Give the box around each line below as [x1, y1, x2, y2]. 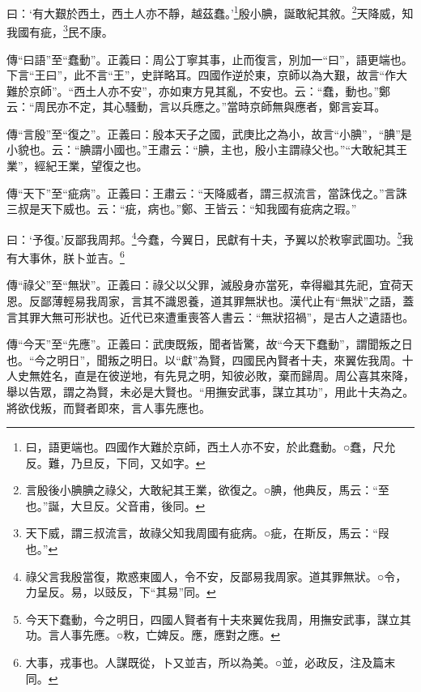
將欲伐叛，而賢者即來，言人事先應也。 [6, 399, 210, 416]
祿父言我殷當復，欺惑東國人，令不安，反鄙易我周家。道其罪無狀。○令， [25, 567, 407, 584]
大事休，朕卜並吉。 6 [17, 247, 125, 266]
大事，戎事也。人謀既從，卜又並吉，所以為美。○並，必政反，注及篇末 [25, 654, 396, 671]
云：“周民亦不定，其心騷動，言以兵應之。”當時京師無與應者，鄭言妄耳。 [6, 98, 386, 115]
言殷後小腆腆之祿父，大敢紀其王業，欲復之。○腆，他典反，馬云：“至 [25, 481, 389, 498]
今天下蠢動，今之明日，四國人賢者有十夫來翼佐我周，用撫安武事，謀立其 [25, 610, 411, 627]
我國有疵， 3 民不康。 [6, 21, 113, 40]
